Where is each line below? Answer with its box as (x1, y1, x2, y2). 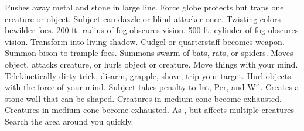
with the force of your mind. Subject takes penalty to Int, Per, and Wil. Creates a (5, 81, 299, 93)
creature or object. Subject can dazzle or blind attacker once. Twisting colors (5, 12, 281, 24)
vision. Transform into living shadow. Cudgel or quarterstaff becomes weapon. (5, 35, 285, 47)
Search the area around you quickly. (5, 115, 134, 127)
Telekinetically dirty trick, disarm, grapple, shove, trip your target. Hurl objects (5, 69, 291, 82)
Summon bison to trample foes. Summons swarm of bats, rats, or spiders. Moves (5, 47, 293, 59)
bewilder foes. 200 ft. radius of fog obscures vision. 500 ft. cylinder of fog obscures (5, 24, 299, 36)
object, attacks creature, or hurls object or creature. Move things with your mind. (5, 58, 298, 70)
